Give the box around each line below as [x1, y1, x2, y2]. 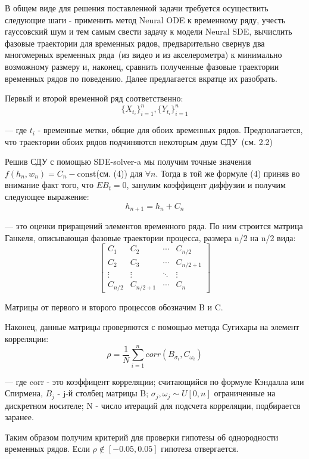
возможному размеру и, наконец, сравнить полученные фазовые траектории [5, 60, 279, 72]
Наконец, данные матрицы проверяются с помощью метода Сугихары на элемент [5, 321, 299, 333]
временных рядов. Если [5, 442, 90, 455]
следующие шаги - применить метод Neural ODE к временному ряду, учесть [5, 13, 286, 26]
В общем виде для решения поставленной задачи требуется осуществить [5, 2, 269, 14]
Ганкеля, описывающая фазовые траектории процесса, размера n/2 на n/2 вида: [5, 231, 296, 244]
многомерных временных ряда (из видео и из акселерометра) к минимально [5, 48, 282, 61]
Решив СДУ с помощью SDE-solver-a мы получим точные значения [5, 155, 251, 168]
